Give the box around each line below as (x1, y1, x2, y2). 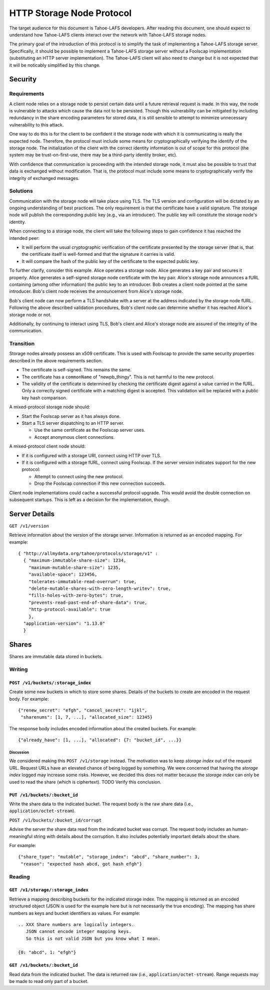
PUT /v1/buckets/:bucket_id (9, 792, 78, 798)
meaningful (9, 833, 32, 839)
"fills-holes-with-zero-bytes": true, (28, 593, 124, 598)
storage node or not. (9, 311, 52, 317)
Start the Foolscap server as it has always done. (21, 413, 121, 419)
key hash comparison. (21, 395, 67, 401)
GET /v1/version (9, 523, 49, 529)
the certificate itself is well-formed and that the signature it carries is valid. (21, 251, 175, 257)
